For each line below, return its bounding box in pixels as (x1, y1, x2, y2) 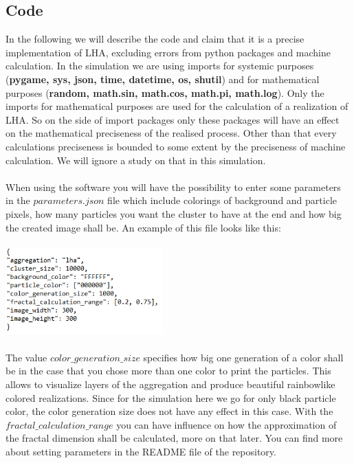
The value (5, 350, 47, 364)
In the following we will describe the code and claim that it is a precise (5, 32, 305, 46)
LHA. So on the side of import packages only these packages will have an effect (5, 112, 340, 126)
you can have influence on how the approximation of (116, 417, 337, 431)
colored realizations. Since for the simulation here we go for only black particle (5, 390, 336, 405)
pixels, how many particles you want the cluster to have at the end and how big (5, 206, 342, 221)
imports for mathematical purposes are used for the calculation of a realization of (5, 99, 349, 113)
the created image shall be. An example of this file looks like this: (5, 220, 281, 234)
